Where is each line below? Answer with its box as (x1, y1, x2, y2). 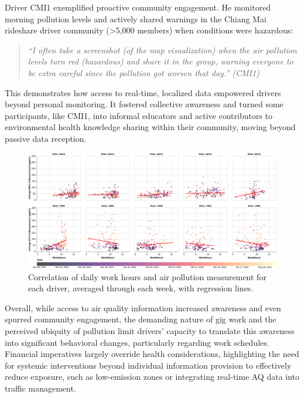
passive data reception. (5, 132, 87, 144)
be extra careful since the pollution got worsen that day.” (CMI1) (28, 66, 259, 79)
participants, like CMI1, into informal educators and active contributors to (5, 109, 273, 121)
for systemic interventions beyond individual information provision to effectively (5, 359, 292, 371)
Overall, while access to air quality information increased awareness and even (5, 301, 281, 314)
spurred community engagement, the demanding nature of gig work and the (5, 313, 276, 325)
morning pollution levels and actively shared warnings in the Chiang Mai (5, 12, 267, 25)
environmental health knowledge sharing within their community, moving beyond (5, 121, 296, 133)
